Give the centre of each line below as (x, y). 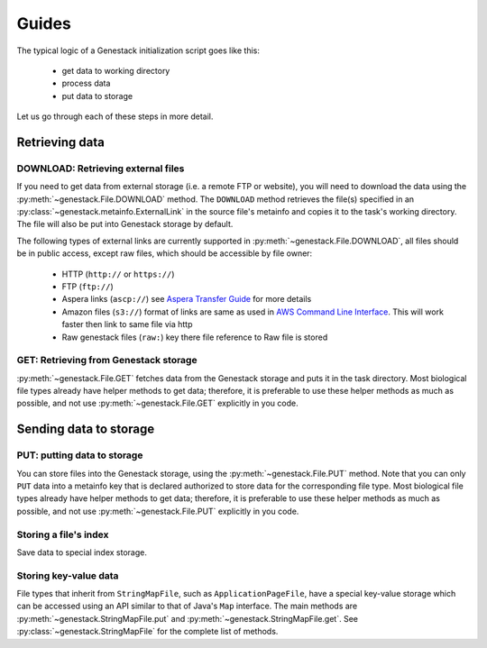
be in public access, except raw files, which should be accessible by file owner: (165, 253)
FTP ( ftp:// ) (87, 287)
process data (86, 83)
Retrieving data (61, 142)
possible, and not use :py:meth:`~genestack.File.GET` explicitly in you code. (157, 403)
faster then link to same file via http (127, 324)
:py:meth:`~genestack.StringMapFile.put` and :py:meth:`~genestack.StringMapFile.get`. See (187, 618)
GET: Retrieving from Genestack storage (107, 361)
